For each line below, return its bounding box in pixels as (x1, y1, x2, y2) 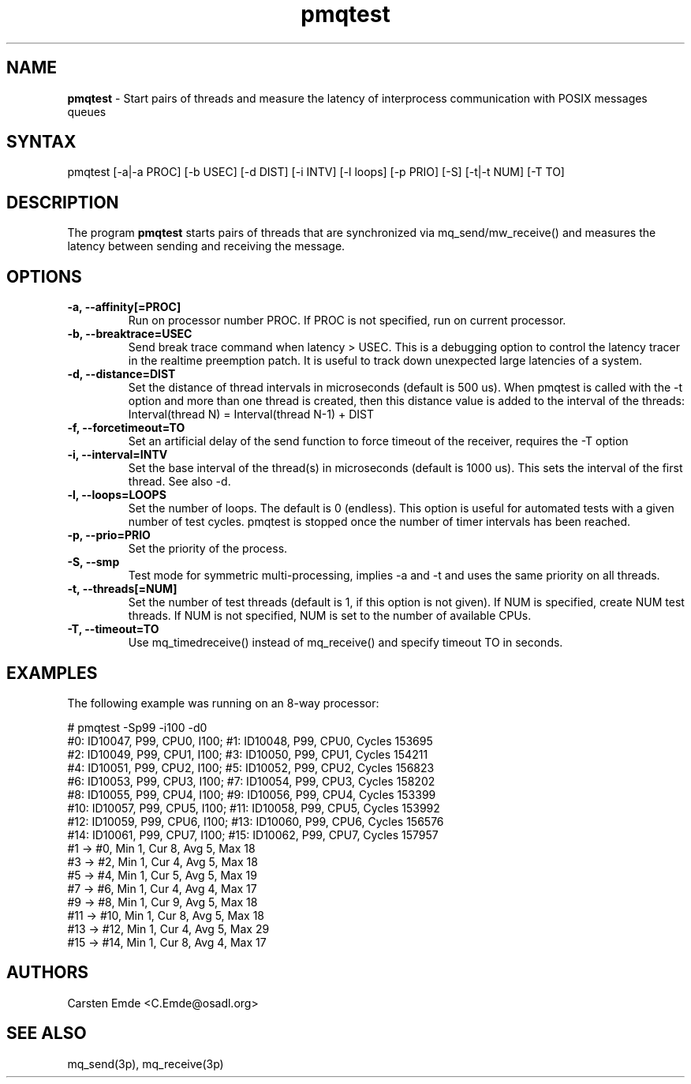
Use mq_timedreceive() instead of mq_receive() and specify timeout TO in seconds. (128, 636, 563, 650)
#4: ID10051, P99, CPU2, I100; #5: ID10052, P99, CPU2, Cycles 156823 (67, 760, 435, 775)
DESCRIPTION (6, 192, 119, 212)
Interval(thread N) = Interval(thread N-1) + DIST (128, 407, 375, 422)
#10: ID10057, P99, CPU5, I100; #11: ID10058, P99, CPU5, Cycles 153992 (67, 801, 440, 815)
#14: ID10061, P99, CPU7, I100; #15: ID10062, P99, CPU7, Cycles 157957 (67, 827, 439, 842)
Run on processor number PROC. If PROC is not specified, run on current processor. (128, 313, 566, 328)
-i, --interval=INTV (67, 448, 168, 462)
